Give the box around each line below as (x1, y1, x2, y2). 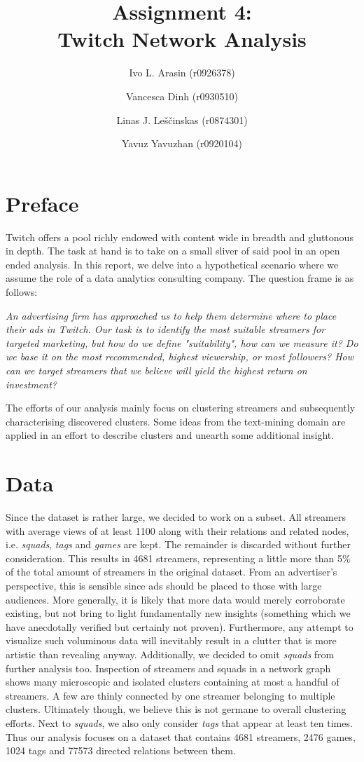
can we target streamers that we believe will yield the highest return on (6, 362, 307, 377)
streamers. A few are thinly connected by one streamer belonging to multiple (6, 688, 335, 702)
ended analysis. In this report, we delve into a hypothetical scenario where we (6, 257, 339, 271)
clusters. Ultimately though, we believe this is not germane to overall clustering (6, 702, 346, 716)
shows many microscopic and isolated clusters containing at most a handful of (6, 674, 339, 689)
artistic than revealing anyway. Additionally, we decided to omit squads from (6, 647, 335, 661)
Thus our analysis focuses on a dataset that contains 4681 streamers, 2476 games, (6, 729, 356, 744)
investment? (6, 376, 57, 391)
